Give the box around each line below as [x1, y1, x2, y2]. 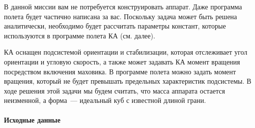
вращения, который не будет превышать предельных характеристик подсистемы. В [4, 76, 252, 86]
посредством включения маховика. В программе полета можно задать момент [4, 66, 236, 76]
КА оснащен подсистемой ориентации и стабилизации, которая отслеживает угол [4, 47, 248, 57]
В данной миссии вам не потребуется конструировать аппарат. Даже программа [4, 1, 242, 11]
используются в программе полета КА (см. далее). [4, 30, 155, 40]
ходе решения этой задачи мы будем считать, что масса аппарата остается [4, 85, 225, 96]
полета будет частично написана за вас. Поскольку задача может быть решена [4, 11, 237, 21]
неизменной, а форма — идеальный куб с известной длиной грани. [4, 95, 206, 105]
